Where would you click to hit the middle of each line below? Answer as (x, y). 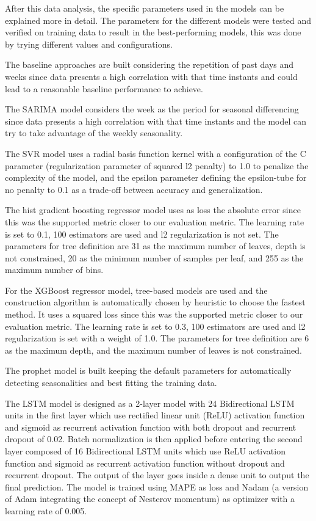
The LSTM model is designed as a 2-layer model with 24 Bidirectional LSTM (150, 403)
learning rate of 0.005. (46, 510)
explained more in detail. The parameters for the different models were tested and (158, 20)
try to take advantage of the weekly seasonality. (94, 133)
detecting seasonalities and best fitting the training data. (111, 383)
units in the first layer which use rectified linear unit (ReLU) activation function (155, 415)
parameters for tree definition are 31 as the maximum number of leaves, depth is (155, 246)
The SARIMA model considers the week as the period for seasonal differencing (152, 109)
